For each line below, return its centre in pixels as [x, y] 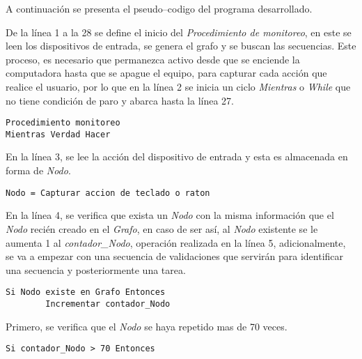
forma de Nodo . [38, 170]
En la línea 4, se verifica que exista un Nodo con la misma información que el [170, 215]
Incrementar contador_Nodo [108, 304]
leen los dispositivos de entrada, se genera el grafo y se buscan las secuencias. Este [181, 46]
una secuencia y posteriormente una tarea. [96, 269]
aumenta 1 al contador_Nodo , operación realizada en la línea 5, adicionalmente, [176, 242]
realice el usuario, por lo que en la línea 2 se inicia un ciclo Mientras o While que [178, 86]
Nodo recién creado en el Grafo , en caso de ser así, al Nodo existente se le [162, 228]
